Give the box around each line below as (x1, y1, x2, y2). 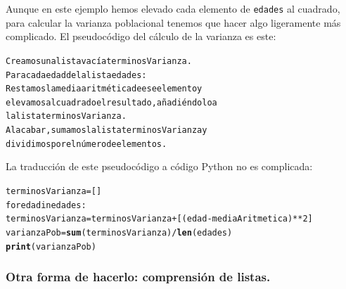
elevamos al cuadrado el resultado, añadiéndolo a (6, 97, 217, 108)
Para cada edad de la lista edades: (6, 70, 147, 80)
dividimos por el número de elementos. (6, 139, 167, 149)
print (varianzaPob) (6, 241, 96, 252)
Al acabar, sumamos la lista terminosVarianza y (6, 125, 207, 136)
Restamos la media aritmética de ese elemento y (6, 84, 203, 94)
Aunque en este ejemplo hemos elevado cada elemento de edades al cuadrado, (6, 1, 340, 15)
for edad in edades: (6, 200, 86, 210)
